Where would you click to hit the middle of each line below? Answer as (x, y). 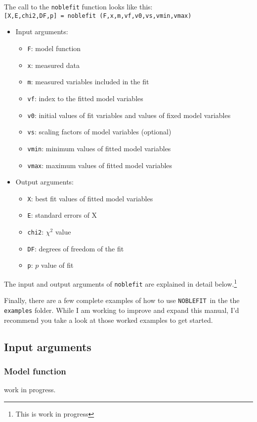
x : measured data (53, 65)
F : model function (54, 48)
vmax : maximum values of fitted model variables (100, 165)
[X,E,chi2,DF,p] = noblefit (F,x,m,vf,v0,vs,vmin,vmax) (98, 16)
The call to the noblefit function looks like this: (78, 6)
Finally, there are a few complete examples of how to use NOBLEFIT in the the (122, 300)
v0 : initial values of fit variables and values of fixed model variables (129, 115)
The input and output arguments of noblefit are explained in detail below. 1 (121, 283)
